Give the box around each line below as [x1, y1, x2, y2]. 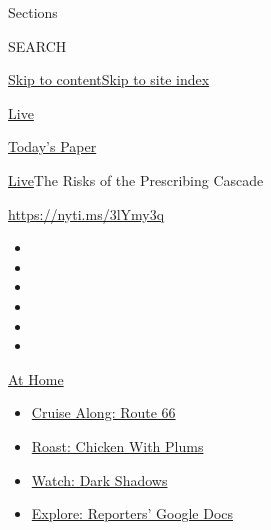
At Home [8, 368, 64, 389]
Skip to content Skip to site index [8, 69, 210, 90]
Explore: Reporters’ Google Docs [31, 503, 234, 524]
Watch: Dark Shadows [31, 469, 168, 490]
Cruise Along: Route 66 [31, 402, 176, 423]
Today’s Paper [8, 136, 97, 157]
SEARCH [8, 35, 67, 56]
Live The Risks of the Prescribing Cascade [8, 169, 264, 190]
